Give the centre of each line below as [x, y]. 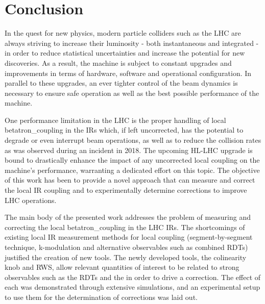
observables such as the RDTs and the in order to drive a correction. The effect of [133, 277]
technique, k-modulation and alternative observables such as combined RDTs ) [126, 247]
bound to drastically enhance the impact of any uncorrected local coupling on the [132, 160]
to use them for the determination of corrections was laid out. [101, 297]
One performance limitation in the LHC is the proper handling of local [115, 120]
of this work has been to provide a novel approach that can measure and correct [130, 180]
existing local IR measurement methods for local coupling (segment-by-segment [129, 237]
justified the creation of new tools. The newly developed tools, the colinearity [126, 257]
